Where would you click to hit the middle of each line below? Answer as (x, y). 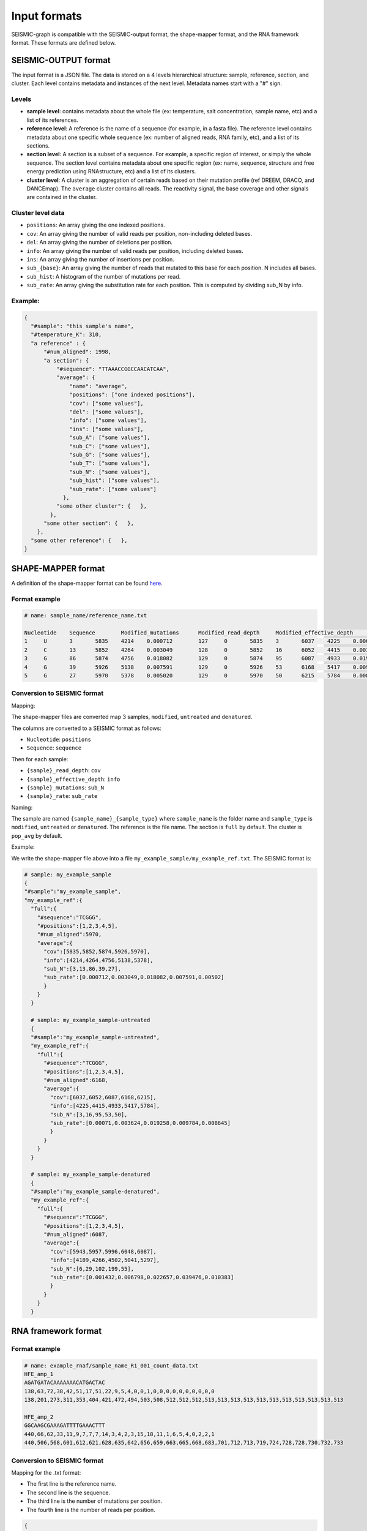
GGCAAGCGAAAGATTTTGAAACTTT (65, 1426)
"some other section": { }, (89, 523)
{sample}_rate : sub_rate (62, 796)
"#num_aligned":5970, (69, 935)
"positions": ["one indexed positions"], (132, 395)
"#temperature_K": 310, (66, 335)
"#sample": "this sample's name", (83, 326)
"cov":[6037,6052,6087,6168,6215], (103, 1097)
